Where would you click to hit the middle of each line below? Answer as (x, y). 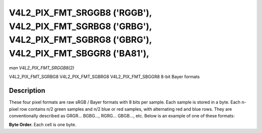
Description (27, 91)
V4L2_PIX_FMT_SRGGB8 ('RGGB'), (81, 13)
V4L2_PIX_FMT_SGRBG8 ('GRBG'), (81, 26)
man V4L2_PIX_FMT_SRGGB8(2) (42, 67)
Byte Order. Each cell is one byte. (43, 125)
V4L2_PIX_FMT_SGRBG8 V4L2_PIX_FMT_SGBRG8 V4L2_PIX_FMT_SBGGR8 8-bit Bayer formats (104, 77)
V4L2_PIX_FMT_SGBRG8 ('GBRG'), (81, 40)
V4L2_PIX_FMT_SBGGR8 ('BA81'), (79, 54)
